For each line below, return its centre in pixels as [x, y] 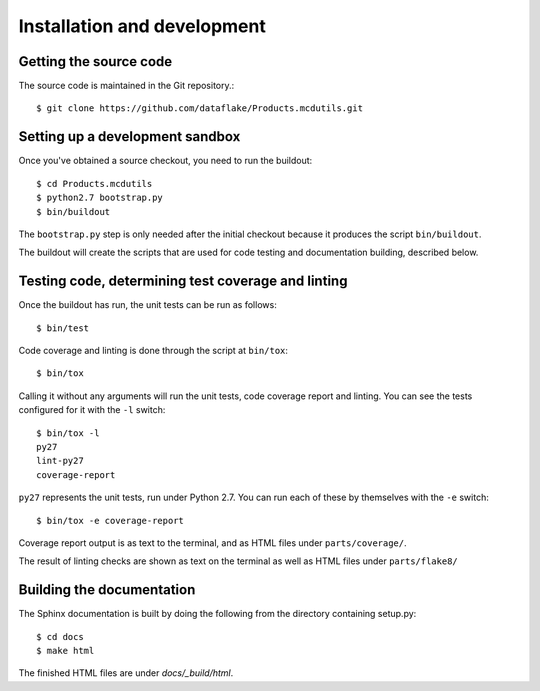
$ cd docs [60, 636]
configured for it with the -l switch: [92, 410]
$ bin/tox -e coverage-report [110, 520]
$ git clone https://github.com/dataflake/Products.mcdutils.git [200, 108]
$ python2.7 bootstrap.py [100, 198]
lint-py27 [60, 461]
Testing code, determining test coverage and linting [183, 281]
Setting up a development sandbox [129, 136]
